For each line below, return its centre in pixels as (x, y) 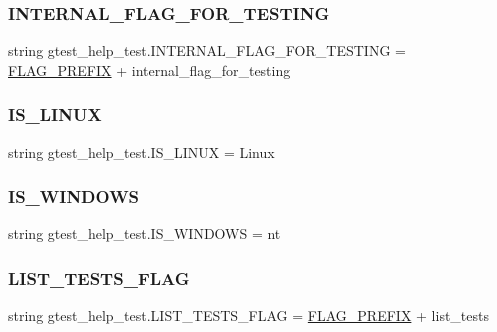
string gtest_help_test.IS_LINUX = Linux (141, 151)
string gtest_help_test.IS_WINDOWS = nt (144, 233)
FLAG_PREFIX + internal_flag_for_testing (149, 69)
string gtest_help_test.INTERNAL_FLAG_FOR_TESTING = (207, 50)
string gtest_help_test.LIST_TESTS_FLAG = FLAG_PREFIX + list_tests (248, 315)
